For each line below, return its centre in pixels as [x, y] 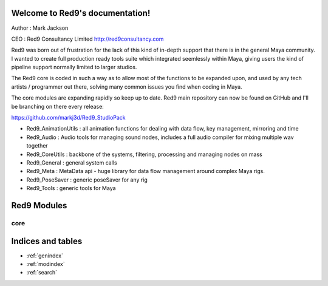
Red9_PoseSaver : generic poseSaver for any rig [87, 180]
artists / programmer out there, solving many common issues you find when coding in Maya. [127, 87]
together [37, 146]
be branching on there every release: [58, 106]
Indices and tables [47, 241]
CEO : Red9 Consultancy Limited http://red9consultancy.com [87, 39]
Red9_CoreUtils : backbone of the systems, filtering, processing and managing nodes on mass [144, 154]
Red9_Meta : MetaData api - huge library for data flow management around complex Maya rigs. [146, 171]
